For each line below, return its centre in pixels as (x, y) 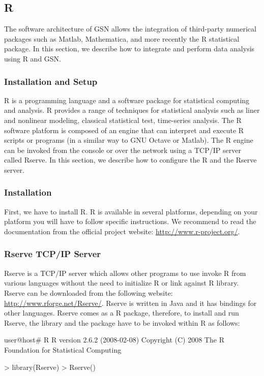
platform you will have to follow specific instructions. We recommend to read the (130, 221)
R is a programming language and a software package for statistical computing (127, 100)
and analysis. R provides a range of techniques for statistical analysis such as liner (132, 110)
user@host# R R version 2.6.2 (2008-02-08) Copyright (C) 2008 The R (114, 340)
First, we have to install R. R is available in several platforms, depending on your (131, 211)
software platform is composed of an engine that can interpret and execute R (124, 130)
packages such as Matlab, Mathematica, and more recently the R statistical (122, 38)
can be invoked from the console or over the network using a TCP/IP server (123, 150)
